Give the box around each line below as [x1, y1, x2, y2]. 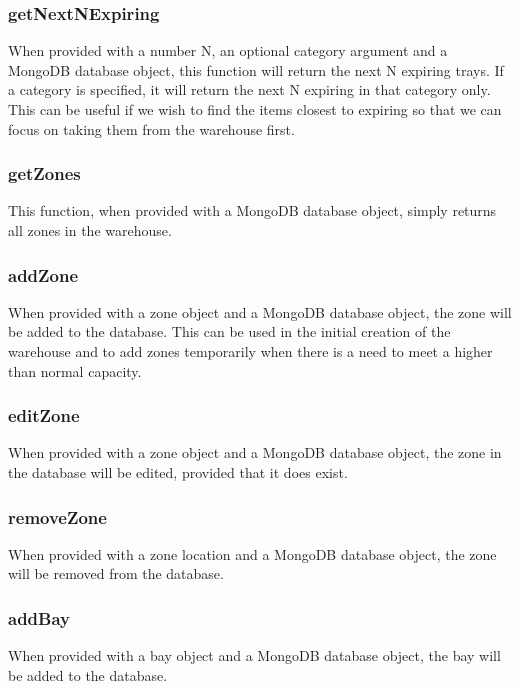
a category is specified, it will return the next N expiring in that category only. [8, 79, 491, 100]
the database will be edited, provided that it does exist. [8, 462, 348, 482]
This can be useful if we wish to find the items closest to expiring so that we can [8, 99, 502, 119]
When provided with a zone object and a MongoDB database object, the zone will [8, 301, 512, 322]
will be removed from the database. [8, 563, 224, 584]
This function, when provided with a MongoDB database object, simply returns [8, 200, 497, 221]
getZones [8, 161, 81, 186]
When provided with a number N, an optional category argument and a [8, 40, 448, 61]
